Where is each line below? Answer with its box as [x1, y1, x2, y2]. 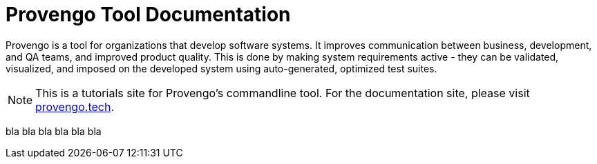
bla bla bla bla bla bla [6, 125, 102, 137]
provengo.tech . [35, 99, 114, 114]
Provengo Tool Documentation [6, 3, 291, 26]
